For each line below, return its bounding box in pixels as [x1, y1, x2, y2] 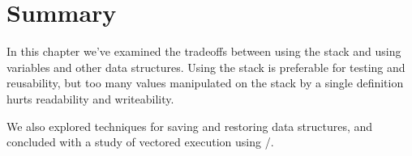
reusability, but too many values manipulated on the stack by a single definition [6, 74, 404, 91]
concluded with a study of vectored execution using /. [6, 133, 274, 150]
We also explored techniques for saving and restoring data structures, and [6, 117, 373, 134]
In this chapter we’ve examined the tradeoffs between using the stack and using [6, 43, 401, 60]
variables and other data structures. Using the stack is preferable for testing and [6, 58, 406, 75]
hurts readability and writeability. [6, 90, 174, 107]
